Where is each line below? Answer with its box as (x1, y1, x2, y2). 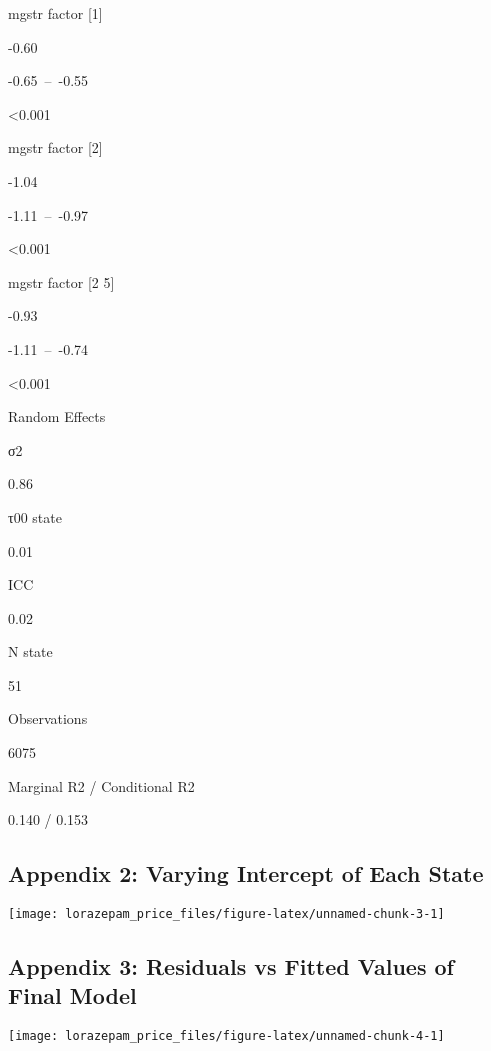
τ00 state (8, 506, 62, 527)
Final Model (8, 980, 137, 1011)
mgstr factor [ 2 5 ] (8, 271, 115, 292)
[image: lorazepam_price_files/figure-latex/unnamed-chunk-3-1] (8, 907, 445, 922)
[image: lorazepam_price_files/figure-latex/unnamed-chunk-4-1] (8, 1029, 445, 1044)
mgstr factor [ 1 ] (8, 3, 103, 23)
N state (8, 641, 53, 662)
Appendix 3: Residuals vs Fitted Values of (8, 951, 454, 982)
